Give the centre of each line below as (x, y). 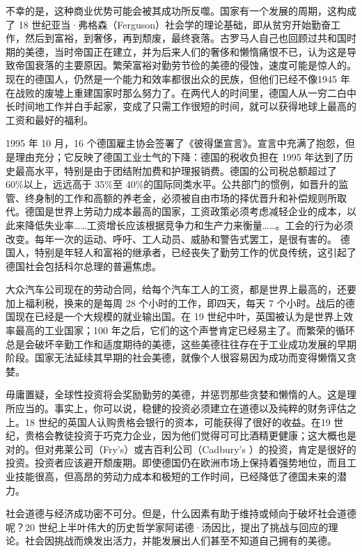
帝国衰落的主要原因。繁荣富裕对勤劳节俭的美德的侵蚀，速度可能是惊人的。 (186, 65)
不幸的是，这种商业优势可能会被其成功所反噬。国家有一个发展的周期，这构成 (181, 10)
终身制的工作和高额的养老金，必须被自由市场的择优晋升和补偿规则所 (181, 197)
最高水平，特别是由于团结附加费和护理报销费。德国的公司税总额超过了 (176, 170)
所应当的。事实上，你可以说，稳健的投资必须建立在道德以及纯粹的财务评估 (176, 408)
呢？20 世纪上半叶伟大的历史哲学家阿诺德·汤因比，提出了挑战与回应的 (167, 527)
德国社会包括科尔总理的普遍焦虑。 (84, 266)
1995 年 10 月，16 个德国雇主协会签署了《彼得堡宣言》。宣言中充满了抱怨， (175, 143)
